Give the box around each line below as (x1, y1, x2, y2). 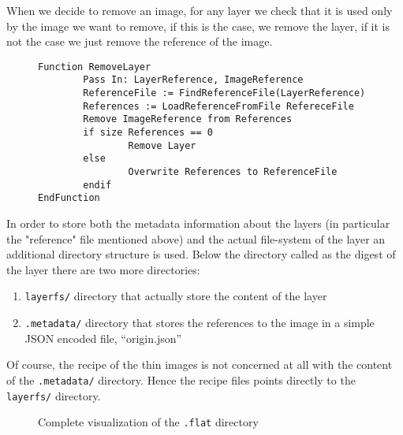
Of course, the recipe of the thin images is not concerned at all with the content (6, 356, 393, 373)
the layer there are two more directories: (6, 261, 200, 277)
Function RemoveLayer (38, 61, 151, 72)
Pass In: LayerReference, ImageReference (83, 74, 304, 86)
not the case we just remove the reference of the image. (6, 33, 273, 50)
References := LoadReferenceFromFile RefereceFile (83, 100, 354, 112)
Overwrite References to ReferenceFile (128, 166, 338, 178)
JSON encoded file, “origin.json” (24, 329, 182, 346)
